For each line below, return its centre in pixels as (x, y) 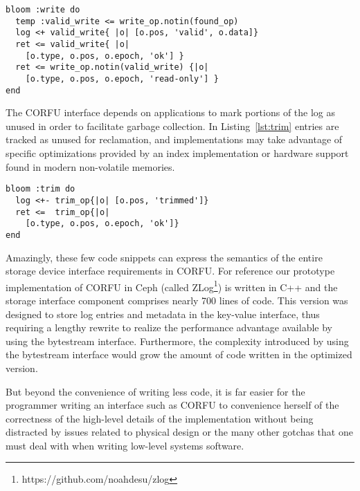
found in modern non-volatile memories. (90, 166)
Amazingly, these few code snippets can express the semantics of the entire (164, 257)
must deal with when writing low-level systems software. (125, 445)
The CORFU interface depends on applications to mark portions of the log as (171, 112)
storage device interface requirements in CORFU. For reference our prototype (170, 271)
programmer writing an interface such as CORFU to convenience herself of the (172, 405)
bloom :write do (43, 10)
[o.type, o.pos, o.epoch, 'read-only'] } (122, 78)
